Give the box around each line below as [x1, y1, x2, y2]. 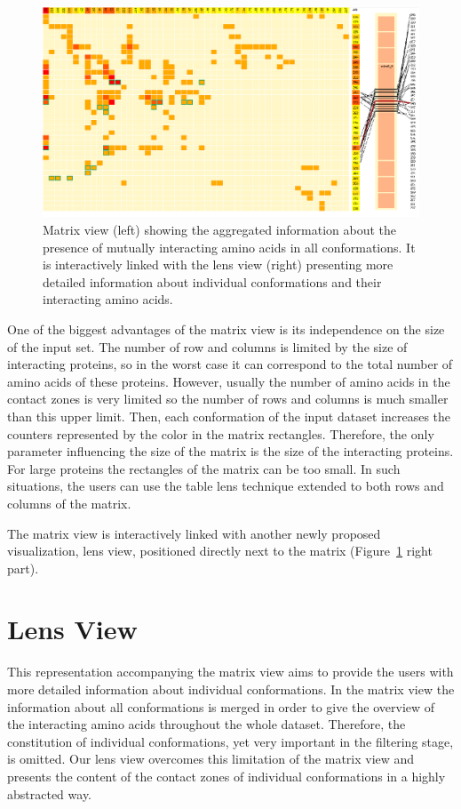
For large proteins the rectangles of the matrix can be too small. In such [7, 459, 401, 477]
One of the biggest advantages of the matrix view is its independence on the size [7, 319, 445, 338]
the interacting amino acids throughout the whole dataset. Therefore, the [7, 715, 406, 733]
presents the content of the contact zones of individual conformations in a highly [7, 766, 446, 785]
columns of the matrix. [7, 493, 131, 512]
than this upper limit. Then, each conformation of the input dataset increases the [7, 406, 450, 425]
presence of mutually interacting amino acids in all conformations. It [43, 237, 416, 256]
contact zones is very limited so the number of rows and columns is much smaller [7, 389, 449, 408]
